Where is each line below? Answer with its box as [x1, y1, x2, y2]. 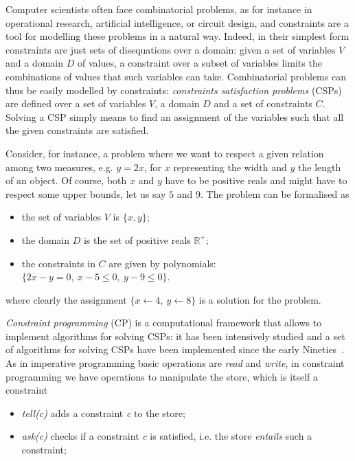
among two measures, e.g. [5, 159, 113, 174]
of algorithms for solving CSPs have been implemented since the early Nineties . [5, 342, 345, 357]
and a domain [5, 56, 64, 70]
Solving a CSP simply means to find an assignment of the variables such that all [5, 109, 344, 124]
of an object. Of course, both [5, 173, 127, 188]
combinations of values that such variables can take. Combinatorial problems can [5, 69, 346, 83]
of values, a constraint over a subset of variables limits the [77, 56, 322, 70]
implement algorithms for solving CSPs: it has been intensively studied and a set [5, 328, 345, 343]
